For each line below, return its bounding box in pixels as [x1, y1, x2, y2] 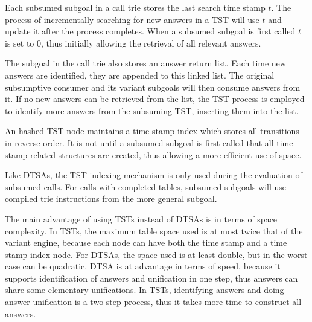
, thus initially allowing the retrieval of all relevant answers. [41, 36, 261, 49]
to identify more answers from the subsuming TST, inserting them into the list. [5, 104, 299, 117]
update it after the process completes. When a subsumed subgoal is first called [5, 25, 296, 37]
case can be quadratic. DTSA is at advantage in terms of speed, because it [5, 260, 281, 272]
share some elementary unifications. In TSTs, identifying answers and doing [5, 283, 284, 296]
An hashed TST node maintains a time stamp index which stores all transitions [5, 124, 299, 137]
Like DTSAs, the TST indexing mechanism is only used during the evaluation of [5, 169, 302, 181]
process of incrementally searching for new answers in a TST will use [5, 13, 259, 25]
